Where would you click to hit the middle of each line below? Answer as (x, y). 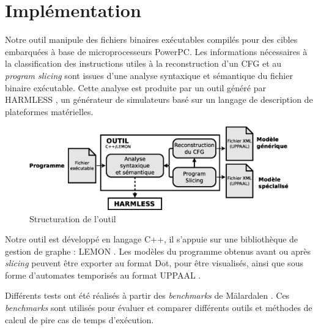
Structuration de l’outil (73, 218)
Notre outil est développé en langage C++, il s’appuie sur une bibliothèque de (152, 239)
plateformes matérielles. (49, 111)
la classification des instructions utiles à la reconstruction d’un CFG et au (143, 63)
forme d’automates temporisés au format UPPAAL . (103, 275)
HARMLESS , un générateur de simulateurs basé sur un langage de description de (159, 99)
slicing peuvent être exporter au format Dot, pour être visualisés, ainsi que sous (154, 263)
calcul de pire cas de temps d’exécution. (79, 319)
